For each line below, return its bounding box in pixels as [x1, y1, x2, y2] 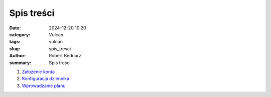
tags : [9, 39, 21, 45]
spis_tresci [49, 45, 71, 52]
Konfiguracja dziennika [22, 76, 70, 82]
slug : [9, 45, 20, 52]
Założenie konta [22, 69, 55, 75]
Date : [9, 25, 21, 31]
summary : [9, 60, 32, 66]
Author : [9, 53, 26, 59]
